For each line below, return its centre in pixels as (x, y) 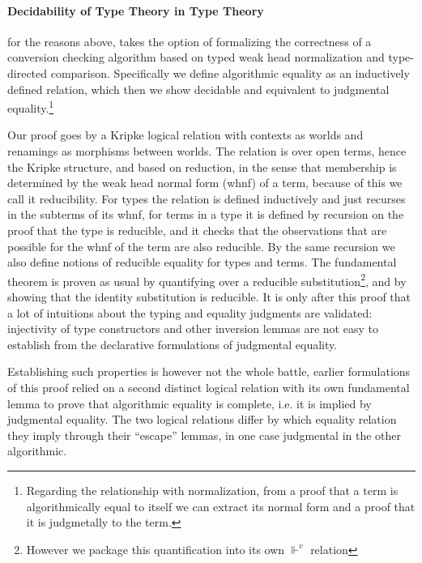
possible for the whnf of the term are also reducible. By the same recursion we (201, 246)
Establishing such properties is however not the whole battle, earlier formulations (209, 371)
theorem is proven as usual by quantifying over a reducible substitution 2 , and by (207, 279)
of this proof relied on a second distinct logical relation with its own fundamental (209, 387)
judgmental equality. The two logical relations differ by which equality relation (202, 419)
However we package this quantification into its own (156, 549)
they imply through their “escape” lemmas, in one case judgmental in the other (205, 435)
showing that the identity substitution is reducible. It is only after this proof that (209, 297)
